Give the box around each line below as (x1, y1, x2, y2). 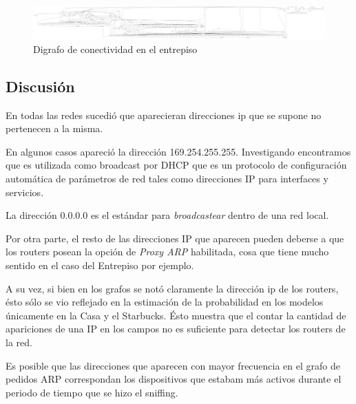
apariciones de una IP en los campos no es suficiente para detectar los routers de (6, 321, 346, 336)
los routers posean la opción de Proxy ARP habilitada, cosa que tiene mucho (6, 244, 329, 259)
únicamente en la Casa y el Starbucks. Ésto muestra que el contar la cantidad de (6, 308, 346, 322)
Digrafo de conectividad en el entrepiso (33, 41, 198, 56)
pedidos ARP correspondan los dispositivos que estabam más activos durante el (6, 372, 342, 386)
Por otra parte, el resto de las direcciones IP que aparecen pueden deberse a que (6, 231, 344, 245)
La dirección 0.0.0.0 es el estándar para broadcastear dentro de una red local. (6, 208, 329, 222)
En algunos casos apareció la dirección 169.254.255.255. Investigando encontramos (6, 144, 351, 158)
